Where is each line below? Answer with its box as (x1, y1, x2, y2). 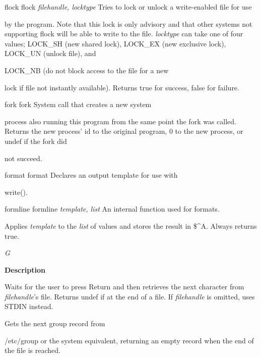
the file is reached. (5, 345, 60, 355)
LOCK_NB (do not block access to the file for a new (5, 65, 169, 75)
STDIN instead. (5, 301, 53, 312)
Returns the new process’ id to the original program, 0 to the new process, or (5, 126, 243, 136)
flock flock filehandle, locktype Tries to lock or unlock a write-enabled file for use (5, 2, 252, 12)
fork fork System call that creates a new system (5, 99, 152, 110)
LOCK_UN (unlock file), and (5, 48, 96, 59)
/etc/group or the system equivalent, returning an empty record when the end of (5, 335, 254, 345)
